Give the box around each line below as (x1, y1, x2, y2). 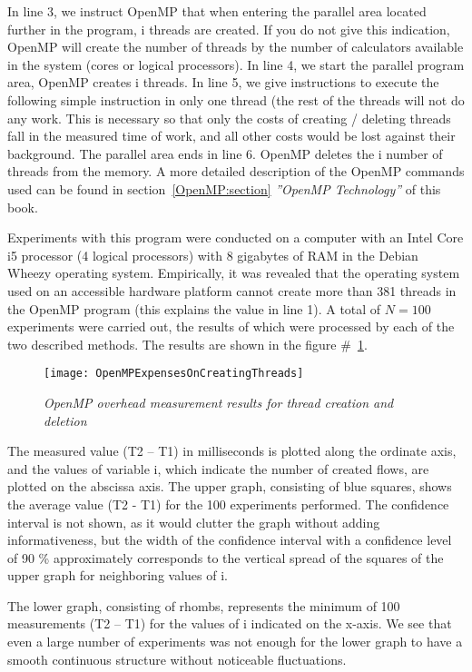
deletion (44, 410, 87, 430)
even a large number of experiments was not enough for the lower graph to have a (7, 632, 463, 651)
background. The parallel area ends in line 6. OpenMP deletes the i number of (7, 143, 443, 163)
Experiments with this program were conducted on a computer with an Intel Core (7, 228, 464, 247)
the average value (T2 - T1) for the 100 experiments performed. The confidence (7, 494, 449, 513)
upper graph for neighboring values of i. (7, 566, 228, 585)
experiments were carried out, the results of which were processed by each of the (7, 317, 455, 336)
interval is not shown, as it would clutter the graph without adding (7, 512, 380, 531)
